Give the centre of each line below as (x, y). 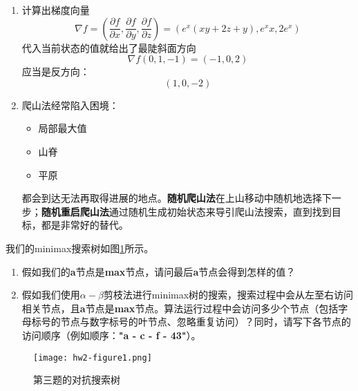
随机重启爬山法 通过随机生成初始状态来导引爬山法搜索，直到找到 (186, 211)
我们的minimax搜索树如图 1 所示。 (80, 248)
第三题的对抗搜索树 (77, 380)
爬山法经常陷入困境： (70, 105)
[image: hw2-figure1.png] (93, 357)
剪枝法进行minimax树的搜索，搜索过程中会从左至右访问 (228, 295)
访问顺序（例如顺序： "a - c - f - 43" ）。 (111, 335)
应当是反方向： (56, 71)
